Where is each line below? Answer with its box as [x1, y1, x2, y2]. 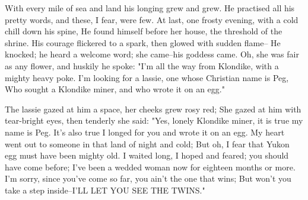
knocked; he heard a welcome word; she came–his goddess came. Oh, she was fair [5, 48, 299, 60]
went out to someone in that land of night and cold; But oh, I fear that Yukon [5, 137, 290, 150]
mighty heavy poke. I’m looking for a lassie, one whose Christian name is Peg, [5, 71, 289, 83]
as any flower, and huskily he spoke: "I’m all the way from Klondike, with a [5, 59, 279, 72]
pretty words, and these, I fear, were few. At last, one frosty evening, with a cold [5, 13, 299, 25]
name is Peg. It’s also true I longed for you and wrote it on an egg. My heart [5, 125, 285, 138]
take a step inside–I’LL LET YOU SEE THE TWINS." [5, 183, 205, 196]
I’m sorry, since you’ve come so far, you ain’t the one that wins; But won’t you [5, 172, 291, 185]
